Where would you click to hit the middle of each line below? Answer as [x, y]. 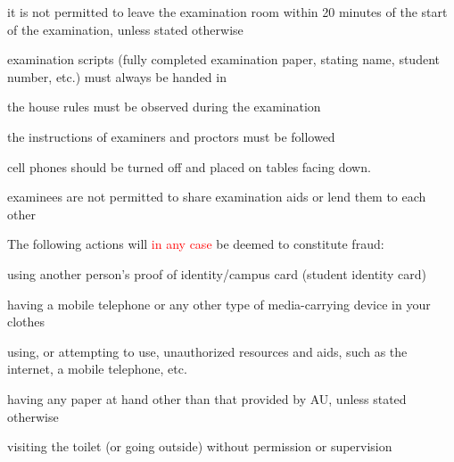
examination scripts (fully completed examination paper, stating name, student [223, 59]
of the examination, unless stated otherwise [125, 29]
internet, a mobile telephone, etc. [97, 369]
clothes [26, 322]
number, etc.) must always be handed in [117, 76]
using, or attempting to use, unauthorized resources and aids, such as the [207, 351]
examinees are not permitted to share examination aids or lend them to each [217, 197]
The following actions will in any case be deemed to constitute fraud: [196, 244]
